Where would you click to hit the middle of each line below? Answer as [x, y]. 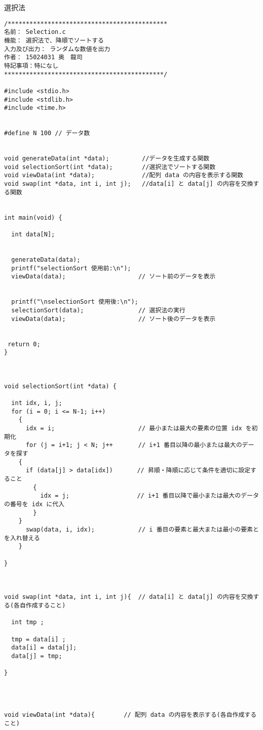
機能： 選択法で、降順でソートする [54, 40]
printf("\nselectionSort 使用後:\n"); [75, 302]
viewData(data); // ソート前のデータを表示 [114, 277]
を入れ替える [22, 538]
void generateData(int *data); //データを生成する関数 [107, 159]
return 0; [24, 344]
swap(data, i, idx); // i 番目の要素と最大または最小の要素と [142, 529]
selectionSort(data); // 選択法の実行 [98, 310]
